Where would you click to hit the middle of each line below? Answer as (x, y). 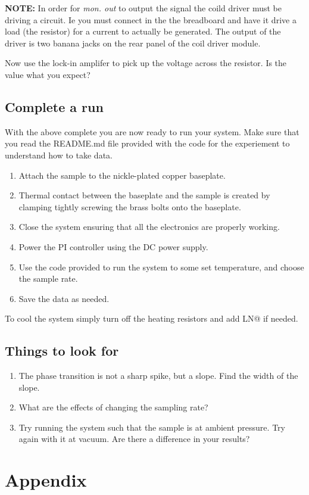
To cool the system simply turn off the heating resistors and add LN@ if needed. (152, 318)
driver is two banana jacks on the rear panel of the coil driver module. (133, 43)
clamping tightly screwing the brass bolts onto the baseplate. (130, 206)
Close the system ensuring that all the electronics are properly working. (149, 227)
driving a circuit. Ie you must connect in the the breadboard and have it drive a (151, 19)
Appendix (46, 480)
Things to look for (62, 351)
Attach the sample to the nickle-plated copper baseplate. (122, 175)
